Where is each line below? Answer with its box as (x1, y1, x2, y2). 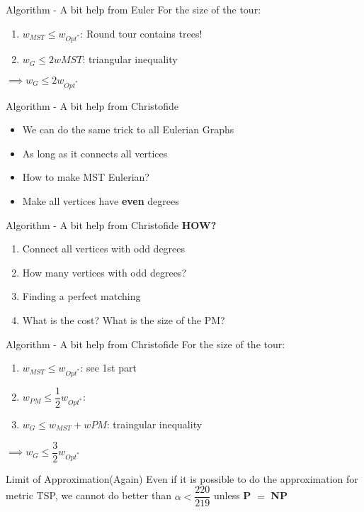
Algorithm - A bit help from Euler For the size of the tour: (6, 2, 261, 16)
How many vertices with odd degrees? (22, 265, 186, 279)
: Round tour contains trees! (80, 26, 203, 40)
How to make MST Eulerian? (22, 169, 149, 184)
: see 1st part (80, 360, 137, 375)
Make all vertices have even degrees (22, 194, 179, 208)
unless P (213, 488, 251, 503)
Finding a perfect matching (22, 289, 141, 304)
